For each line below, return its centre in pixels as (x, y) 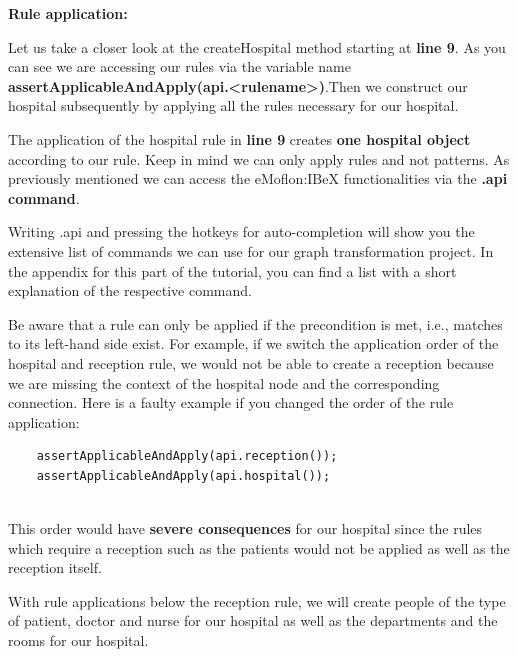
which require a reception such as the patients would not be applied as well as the (259, 547)
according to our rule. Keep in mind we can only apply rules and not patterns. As (259, 158)
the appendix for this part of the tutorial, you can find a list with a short (232, 270)
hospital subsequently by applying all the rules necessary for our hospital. (233, 105)
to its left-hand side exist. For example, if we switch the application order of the (253, 343)
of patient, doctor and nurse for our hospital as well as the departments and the (253, 620)
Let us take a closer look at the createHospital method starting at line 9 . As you (257, 46)
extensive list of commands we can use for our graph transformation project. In (251, 250)
